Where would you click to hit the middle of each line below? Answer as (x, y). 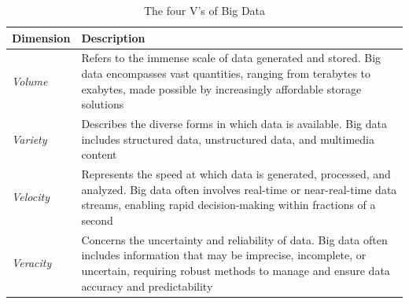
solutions (103, 104)
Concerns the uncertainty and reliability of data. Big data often (234, 239)
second (97, 220)
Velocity (31, 197)
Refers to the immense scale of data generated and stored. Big (231, 58)
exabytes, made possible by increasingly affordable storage (221, 88)
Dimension (41, 37)
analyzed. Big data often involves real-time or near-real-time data (239, 189)
